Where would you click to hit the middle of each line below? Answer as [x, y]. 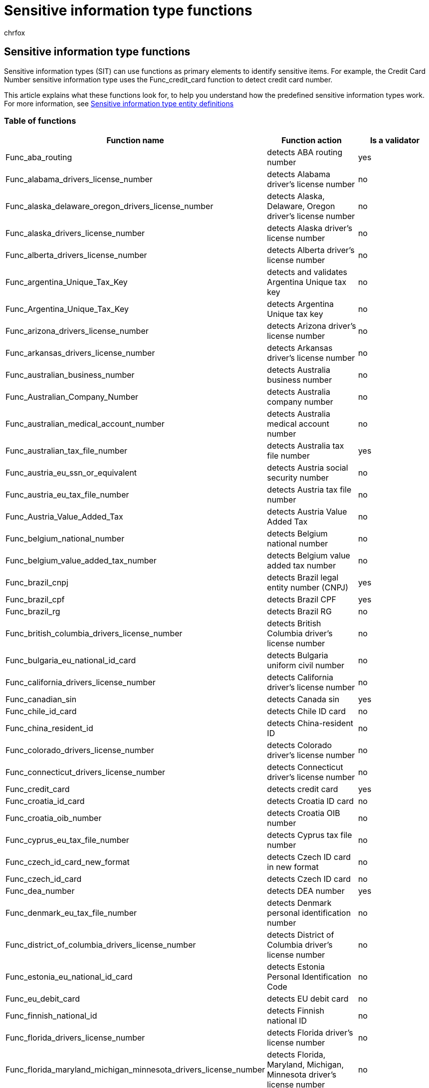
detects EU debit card [308, 999]
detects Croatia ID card [310, 801]
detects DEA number [306, 891]
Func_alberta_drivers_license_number [76, 255]
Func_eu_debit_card [43, 999]
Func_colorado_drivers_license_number [80, 750]
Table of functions [40, 121]
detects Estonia [296, 967]
